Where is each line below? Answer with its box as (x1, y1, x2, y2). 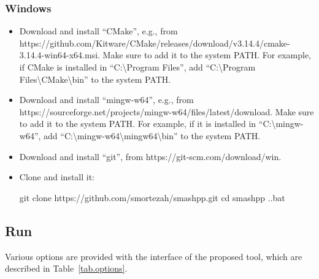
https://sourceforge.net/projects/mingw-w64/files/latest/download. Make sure (19, 105, 314, 118)
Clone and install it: (19, 170, 95, 183)
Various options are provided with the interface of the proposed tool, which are (5, 250, 302, 262)
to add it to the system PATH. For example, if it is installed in (19, 117, 256, 130)
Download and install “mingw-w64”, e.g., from (19, 93, 194, 106)
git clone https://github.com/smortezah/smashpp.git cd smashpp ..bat (19, 191, 285, 204)
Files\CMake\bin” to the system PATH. (19, 72, 171, 85)
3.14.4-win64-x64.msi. (19, 48, 100, 61)
